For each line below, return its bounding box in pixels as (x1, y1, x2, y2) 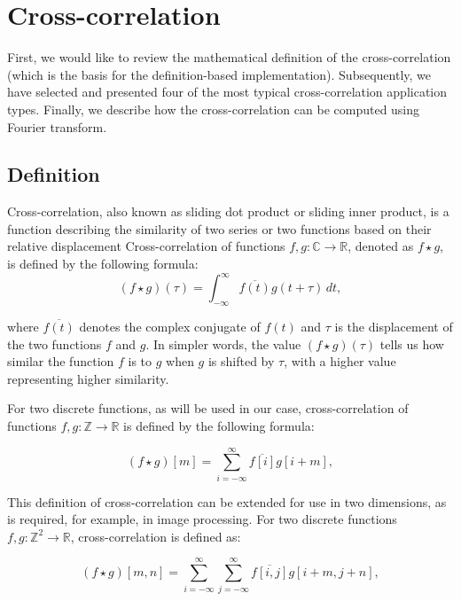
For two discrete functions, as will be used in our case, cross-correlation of (7, 399, 409, 418)
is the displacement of (334, 316, 453, 335)
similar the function (7, 352, 114, 371)
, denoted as (348, 237, 414, 255)
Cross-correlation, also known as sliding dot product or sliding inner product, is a (7, 202, 449, 221)
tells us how (379, 334, 444, 353)
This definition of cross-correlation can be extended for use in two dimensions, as (7, 492, 447, 511)
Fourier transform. (7, 117, 107, 136)
